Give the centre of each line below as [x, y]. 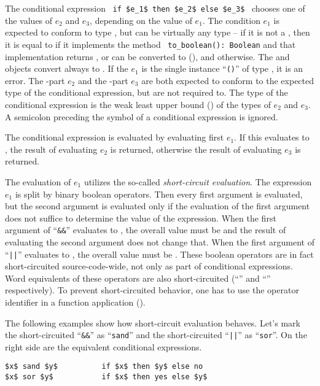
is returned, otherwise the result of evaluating [196, 149]
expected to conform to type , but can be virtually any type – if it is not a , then [158, 32]
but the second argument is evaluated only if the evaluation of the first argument [158, 206]
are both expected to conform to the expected [228, 80]
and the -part [103, 80]
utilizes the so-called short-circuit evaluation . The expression [198, 181]
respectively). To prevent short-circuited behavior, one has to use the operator [152, 290]
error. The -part [35, 80]
